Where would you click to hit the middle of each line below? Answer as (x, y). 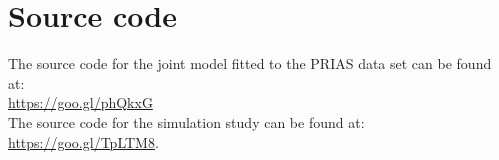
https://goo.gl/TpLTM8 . (83, 141)
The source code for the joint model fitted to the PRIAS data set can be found (250, 63)
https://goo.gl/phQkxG (80, 102)
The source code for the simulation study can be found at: (186, 121)
